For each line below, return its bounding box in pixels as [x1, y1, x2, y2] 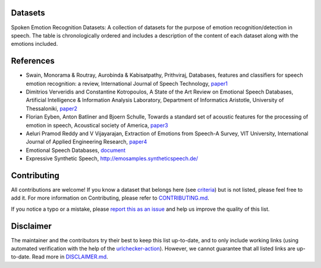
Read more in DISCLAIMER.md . [32, 253, 108, 260]
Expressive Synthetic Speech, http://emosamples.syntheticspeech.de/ [26, 155, 199, 162]
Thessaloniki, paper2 [26, 105, 77, 112]
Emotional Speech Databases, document [26, 147, 126, 154]
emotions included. [11, 40, 58, 48]
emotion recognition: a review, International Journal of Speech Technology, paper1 [26, 80, 228, 87]
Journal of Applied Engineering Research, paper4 [26, 138, 147, 145]
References [11, 56, 55, 66]
